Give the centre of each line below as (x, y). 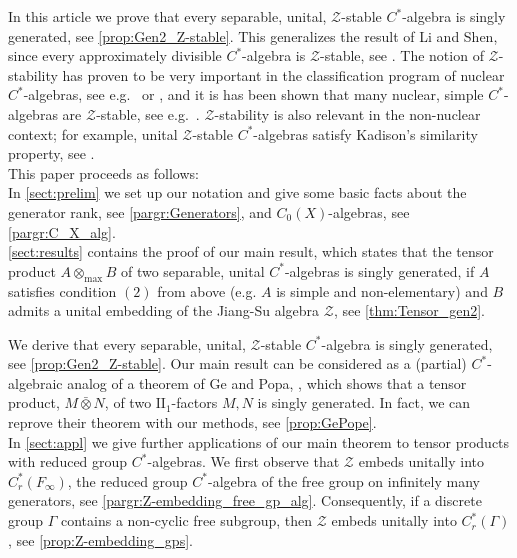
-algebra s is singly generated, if (379, 270)
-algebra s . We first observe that (243, 461)
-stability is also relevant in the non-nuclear (347, 113)
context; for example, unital (93, 133)
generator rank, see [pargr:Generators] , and (140, 211)
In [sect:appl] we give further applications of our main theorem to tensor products (259, 441)
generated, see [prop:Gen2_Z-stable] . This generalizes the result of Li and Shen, (253, 35)
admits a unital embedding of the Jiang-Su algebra (164, 310)
